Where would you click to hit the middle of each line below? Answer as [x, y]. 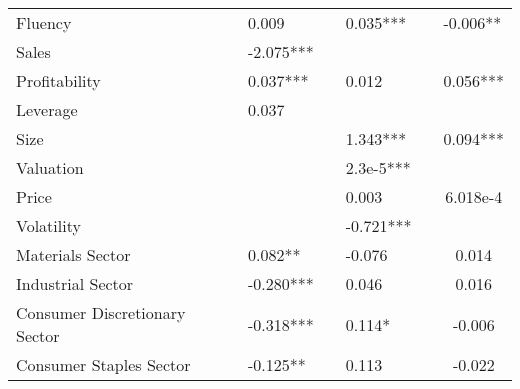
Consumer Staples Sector [103, 364]
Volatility [48, 225]
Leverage [47, 109]
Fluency [44, 22]
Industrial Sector [75, 283]
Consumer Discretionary [101, 312]
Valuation [50, 167]
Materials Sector [73, 254]
